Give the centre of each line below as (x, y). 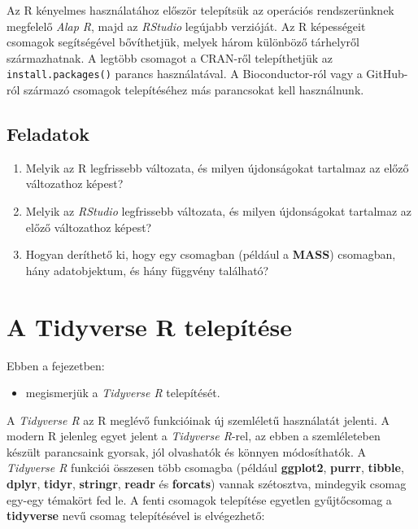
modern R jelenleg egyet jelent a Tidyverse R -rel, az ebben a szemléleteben (194, 436)
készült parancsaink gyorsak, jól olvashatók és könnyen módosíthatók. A (186, 451)
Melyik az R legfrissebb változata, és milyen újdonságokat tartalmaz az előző (217, 167)
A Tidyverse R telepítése (150, 326)
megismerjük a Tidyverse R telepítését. (123, 393)
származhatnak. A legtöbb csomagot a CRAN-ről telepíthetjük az (170, 57)
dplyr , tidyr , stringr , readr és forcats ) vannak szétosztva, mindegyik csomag (207, 484)
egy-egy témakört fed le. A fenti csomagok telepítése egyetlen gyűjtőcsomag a (199, 499)
